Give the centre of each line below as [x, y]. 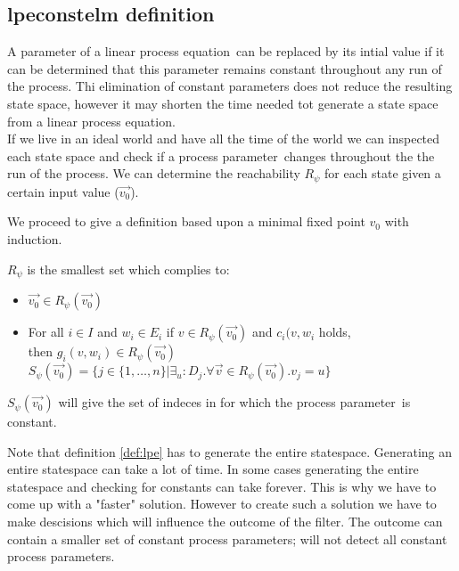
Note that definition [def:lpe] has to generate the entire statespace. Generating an [230, 451]
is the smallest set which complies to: [128, 269]
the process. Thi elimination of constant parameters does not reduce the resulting [230, 86]
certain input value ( [63, 191]
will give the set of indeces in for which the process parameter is [234, 402]
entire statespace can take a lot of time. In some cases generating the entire [213, 469]
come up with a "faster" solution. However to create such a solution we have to [222, 504]
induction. [35, 239]
